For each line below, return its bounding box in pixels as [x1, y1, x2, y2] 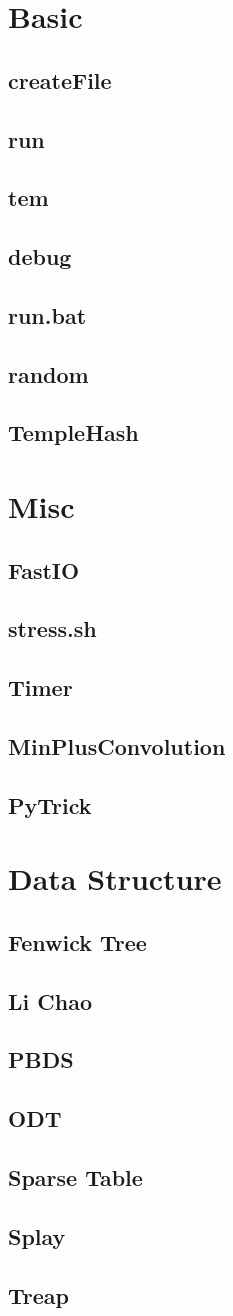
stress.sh [8, 613, 97, 644]
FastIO [8, 554, 80, 585]
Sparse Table [8, 1162, 143, 1193]
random [8, 358, 89, 389]
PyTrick [8, 789, 92, 820]
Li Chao [8, 985, 92, 1016]
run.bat [8, 299, 87, 330]
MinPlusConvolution [8, 730, 226, 761]
